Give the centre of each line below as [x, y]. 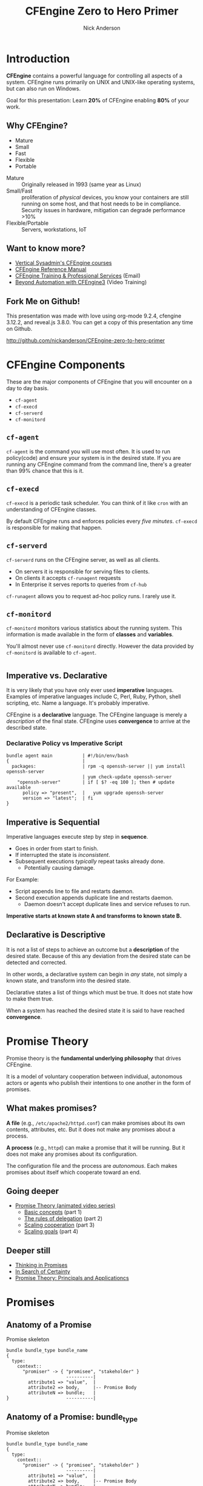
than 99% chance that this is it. [45, 470]
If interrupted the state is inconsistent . [62, 855]
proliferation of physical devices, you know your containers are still [105, 197]
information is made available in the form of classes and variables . [90, 635]
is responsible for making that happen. [54, 527]
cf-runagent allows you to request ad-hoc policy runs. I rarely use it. [92, 596]
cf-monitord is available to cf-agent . [52, 653]
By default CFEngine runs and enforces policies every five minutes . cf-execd [102, 521]
